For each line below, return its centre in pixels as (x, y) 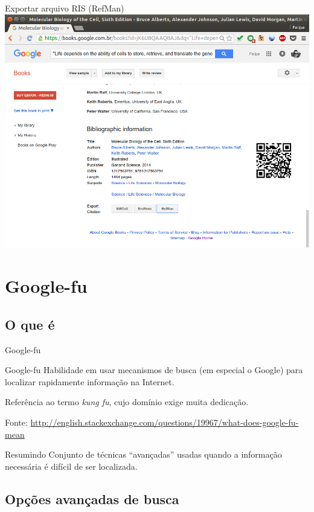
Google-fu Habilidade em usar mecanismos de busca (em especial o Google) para (154, 370)
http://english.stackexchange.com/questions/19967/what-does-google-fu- (165, 422)
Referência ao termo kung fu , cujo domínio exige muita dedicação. (127, 402)
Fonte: (16, 422)
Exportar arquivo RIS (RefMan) (65, 8)
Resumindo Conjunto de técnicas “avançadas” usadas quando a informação (143, 454)
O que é (30, 324)
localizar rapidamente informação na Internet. (90, 381)
